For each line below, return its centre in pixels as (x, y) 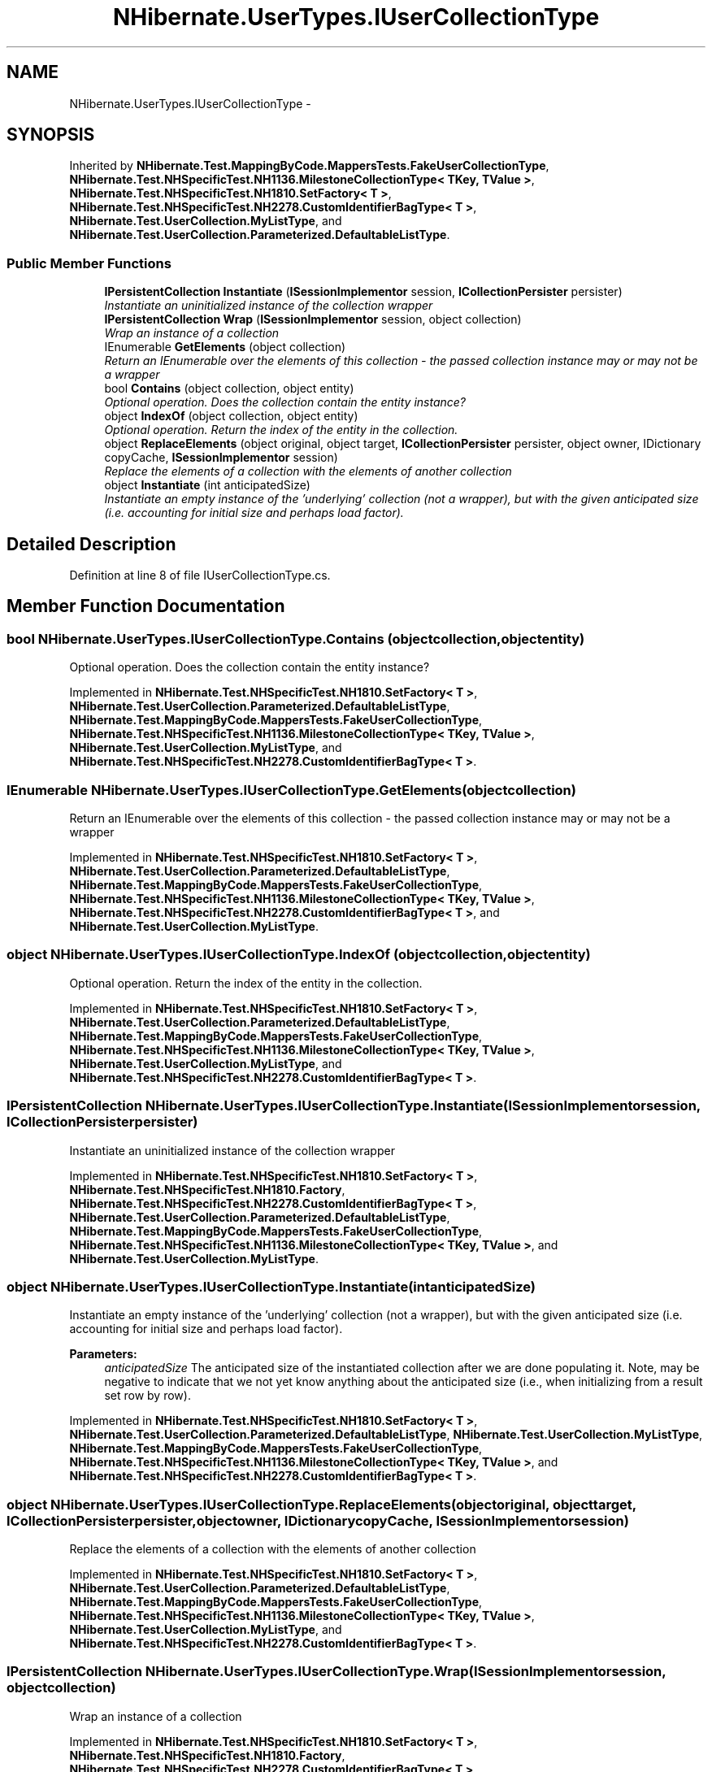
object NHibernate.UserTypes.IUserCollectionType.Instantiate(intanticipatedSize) (271, 1286)
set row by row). (148, 1396)
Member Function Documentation (146, 606)
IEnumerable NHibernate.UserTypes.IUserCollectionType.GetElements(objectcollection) (291, 790)
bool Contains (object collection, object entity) (229, 389)
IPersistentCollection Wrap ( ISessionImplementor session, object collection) (313, 319)
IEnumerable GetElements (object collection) (225, 347)
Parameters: (103, 1354)
